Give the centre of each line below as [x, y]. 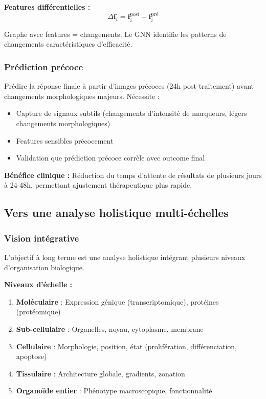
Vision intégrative [42, 238]
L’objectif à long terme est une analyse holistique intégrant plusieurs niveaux [125, 257]
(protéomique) [38, 312]
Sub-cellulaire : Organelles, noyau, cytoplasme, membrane [110, 328]
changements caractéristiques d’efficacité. [68, 44]
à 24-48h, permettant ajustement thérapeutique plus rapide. [98, 185]
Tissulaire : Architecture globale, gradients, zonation [101, 373]
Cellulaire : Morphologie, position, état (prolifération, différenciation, [126, 346]
